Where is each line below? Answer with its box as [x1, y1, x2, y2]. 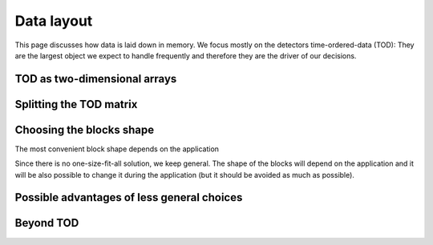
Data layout [14, 12, 93, 30]
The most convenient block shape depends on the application [14, 144, 220, 154]
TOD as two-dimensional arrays [14, 72, 177, 86]
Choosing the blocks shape [14, 122, 155, 136]
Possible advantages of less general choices [14, 191, 243, 204]
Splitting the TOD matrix [14, 97, 138, 111]
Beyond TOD [14, 216, 79, 230]
